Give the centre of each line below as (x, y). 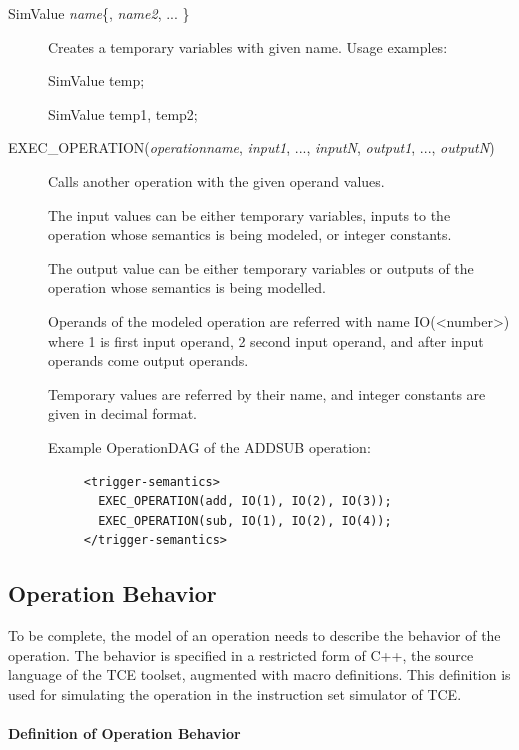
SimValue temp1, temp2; (123, 113)
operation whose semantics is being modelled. (187, 287)
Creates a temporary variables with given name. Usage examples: (248, 46)
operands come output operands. (148, 360)
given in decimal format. (122, 413)
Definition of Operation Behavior (124, 733)
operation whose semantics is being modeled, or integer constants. (250, 234)
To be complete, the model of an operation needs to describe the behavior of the (254, 635)
